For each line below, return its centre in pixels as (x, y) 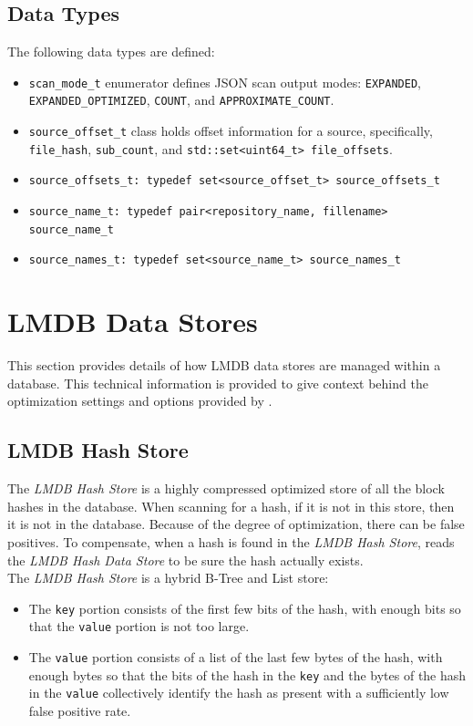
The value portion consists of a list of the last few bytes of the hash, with (236, 657)
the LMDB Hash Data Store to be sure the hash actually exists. (185, 560)
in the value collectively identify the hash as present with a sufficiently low (239, 693)
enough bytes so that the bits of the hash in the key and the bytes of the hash (247, 674)
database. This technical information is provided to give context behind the (218, 383)
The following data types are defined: (111, 52)
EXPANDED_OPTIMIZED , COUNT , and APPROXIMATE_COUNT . (181, 100)
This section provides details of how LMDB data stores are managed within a (224, 365)
